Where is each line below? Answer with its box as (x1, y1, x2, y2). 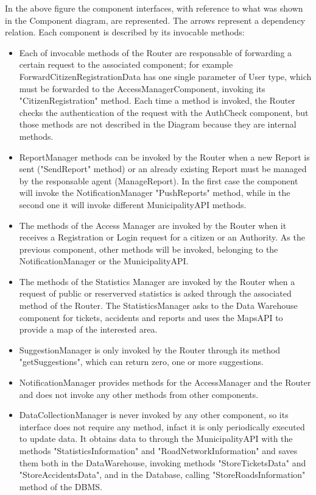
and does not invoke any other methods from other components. (19, 388, 259, 400)
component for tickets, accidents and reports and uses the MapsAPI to (19, 311, 283, 323)
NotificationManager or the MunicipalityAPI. (19, 255, 189, 267)
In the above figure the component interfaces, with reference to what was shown (5, 2, 303, 14)
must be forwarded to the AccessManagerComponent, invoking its (19, 82, 265, 95)
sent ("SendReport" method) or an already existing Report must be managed (19, 162, 307, 175)
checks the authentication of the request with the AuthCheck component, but (19, 106, 309, 118)
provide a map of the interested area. (19, 323, 158, 336)
